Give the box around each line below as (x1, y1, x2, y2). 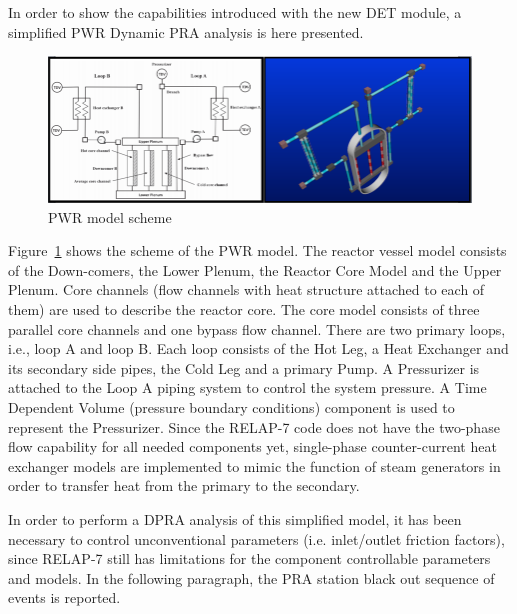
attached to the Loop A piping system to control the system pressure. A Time (8, 377, 487, 398)
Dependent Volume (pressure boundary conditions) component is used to (8, 396, 455, 417)
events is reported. (8, 587, 121, 608)
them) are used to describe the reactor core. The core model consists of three (8, 298, 480, 319)
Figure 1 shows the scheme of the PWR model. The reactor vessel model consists (8, 240, 507, 261)
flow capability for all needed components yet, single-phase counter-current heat (8, 436, 497, 457)
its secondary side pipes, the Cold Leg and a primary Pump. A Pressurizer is (8, 357, 480, 378)
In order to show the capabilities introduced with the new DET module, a (8, 2, 462, 22)
